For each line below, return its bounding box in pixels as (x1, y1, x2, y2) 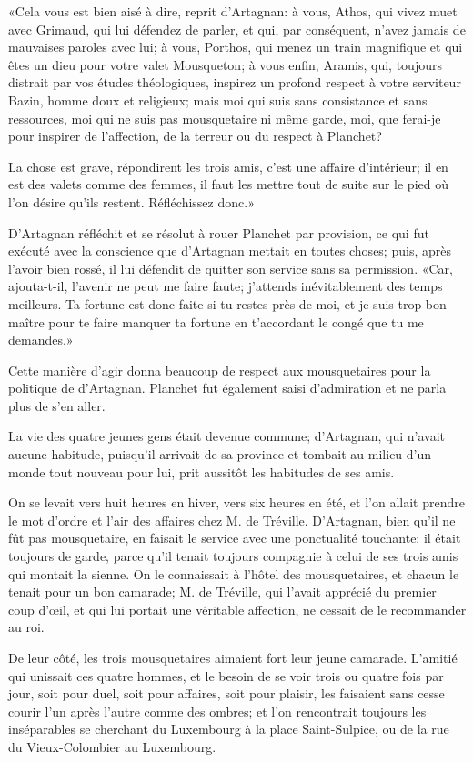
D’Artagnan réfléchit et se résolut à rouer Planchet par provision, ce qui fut (8, 223, 429, 242)
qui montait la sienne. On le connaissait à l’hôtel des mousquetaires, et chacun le (8, 564, 459, 583)
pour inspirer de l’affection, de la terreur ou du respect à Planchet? (8, 126, 382, 145)
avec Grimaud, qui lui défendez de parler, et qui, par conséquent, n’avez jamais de (8, 19, 466, 38)
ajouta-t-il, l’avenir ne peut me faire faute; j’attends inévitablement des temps (8, 276, 443, 296)
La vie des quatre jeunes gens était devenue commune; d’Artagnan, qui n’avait (8, 426, 445, 446)
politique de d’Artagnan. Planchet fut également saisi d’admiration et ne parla (8, 378, 447, 397)
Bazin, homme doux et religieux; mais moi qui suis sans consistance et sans (8, 90, 428, 109)
